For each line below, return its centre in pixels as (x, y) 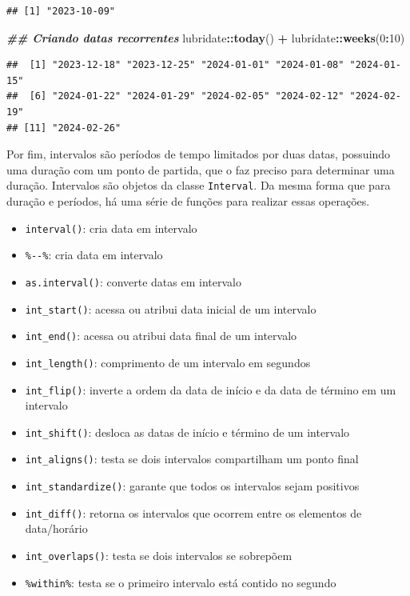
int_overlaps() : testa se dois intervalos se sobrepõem (159, 555)
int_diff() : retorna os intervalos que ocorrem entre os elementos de (193, 512)
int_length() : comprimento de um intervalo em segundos (168, 362)
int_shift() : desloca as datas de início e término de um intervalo (187, 432)
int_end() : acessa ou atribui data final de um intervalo (161, 336)
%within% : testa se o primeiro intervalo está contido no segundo (181, 582)
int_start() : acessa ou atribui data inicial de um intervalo (171, 308)
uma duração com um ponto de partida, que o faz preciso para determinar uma (201, 169)
